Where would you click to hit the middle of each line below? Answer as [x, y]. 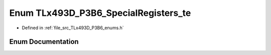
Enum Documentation [44, 42]
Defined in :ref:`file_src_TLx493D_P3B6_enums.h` [73, 28]
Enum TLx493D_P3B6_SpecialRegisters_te [100, 13]
